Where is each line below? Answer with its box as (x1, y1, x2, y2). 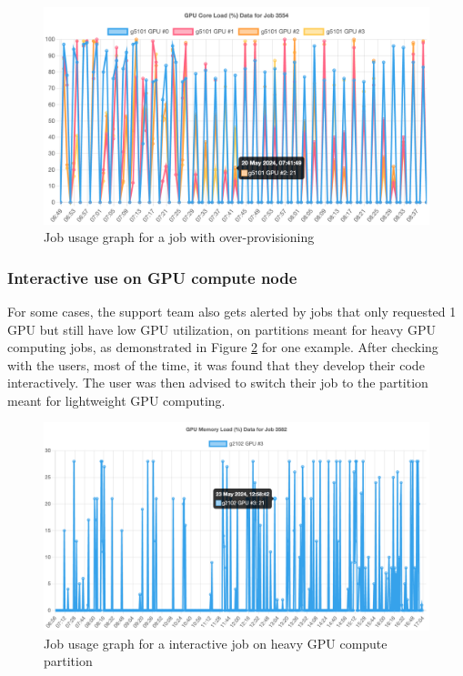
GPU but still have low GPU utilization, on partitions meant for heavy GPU (7, 319, 436, 338)
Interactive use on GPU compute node (7, 266, 297, 288)
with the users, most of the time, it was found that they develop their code (7, 355, 425, 374)
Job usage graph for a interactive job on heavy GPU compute (44, 633, 388, 652)
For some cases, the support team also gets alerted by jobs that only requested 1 (7, 301, 457, 320)
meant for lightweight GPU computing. (7, 390, 226, 409)
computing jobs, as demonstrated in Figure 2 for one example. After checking (7, 338, 438, 357)
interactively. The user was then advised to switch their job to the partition (7, 373, 428, 392)
